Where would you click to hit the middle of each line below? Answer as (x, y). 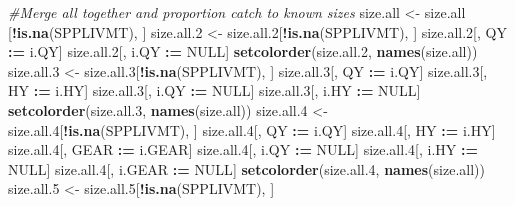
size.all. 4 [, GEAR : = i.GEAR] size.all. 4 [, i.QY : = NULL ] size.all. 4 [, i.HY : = (243, 149)
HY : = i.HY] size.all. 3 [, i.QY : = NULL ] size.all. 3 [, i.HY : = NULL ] (214, 90)
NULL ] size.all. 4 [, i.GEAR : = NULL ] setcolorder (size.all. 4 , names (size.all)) (246, 168)
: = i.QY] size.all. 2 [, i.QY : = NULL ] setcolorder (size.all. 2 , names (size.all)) (243, 51)
